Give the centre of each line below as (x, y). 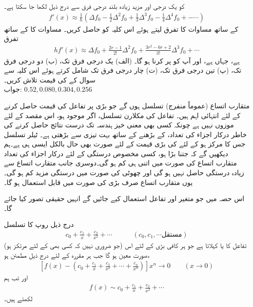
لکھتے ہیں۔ (18, 298)
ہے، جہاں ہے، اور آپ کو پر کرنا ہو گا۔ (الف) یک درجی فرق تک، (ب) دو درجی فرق (122, 60)
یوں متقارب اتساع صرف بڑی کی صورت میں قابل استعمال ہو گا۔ (98, 182)
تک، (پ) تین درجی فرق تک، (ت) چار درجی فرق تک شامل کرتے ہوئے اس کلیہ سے (123, 70)
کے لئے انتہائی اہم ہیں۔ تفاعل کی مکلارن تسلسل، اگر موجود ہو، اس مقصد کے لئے (122, 115)
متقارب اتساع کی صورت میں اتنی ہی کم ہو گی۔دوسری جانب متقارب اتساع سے (120, 163)
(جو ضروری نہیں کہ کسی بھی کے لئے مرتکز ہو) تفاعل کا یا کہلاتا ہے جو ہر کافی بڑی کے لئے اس (125, 245)
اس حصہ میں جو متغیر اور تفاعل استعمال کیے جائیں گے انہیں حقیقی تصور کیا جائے (124, 198)
